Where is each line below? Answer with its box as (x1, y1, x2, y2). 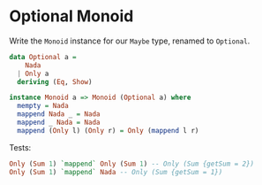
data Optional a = (9, 52, 77, 61)
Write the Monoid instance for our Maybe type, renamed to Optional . (9, 35, 251, 46)
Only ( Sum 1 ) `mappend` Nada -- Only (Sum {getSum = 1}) (9, 167, 223, 176)
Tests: (9, 142, 32, 152)
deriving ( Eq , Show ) (17, 77, 93, 86)
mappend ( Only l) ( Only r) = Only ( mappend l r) (17, 126, 199, 135)
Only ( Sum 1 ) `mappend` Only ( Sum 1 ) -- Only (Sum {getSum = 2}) (9, 159, 254, 168)
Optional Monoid (9, 6, 134, 27)
